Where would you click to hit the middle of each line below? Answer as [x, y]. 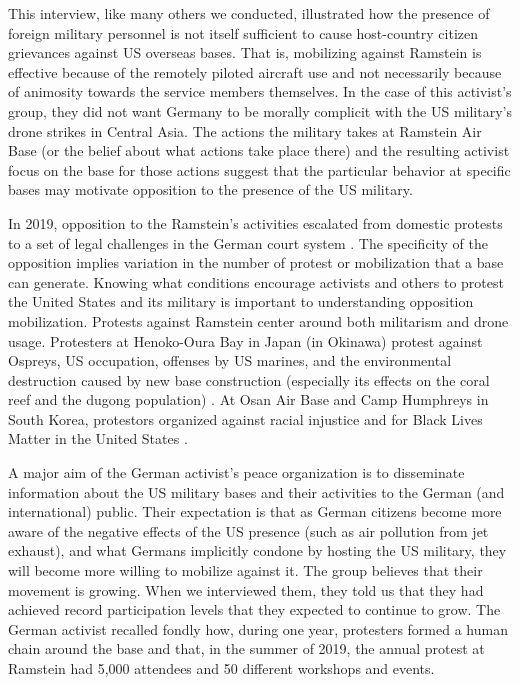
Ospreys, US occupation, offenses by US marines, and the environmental [230, 360]
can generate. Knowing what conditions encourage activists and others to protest [256, 281]
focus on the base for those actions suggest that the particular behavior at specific [259, 169]
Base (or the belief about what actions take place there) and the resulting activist [259, 150]
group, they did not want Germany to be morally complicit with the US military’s [260, 110]
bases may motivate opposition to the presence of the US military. [210, 189]
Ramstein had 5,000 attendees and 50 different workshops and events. [221, 668]
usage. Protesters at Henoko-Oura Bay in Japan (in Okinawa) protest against [245, 340]
